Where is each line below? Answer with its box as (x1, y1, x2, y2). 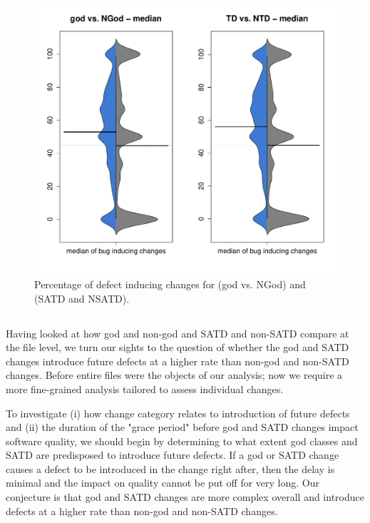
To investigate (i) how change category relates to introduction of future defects (6, 405, 350, 420)
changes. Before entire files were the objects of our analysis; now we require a (6, 367, 343, 382)
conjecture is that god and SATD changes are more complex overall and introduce (6, 489, 364, 504)
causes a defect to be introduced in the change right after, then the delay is (6, 461, 335, 476)
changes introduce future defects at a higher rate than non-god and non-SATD (6, 353, 349, 368)
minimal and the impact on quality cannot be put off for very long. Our (6, 475, 319, 490)
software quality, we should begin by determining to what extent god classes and (6, 433, 358, 448)
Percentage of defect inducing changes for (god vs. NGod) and (34, 276, 306, 291)
